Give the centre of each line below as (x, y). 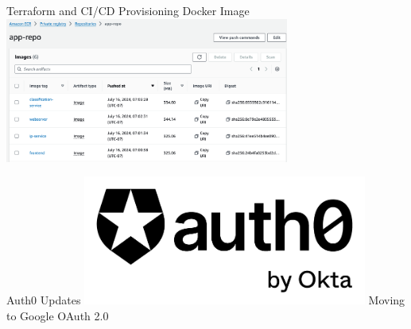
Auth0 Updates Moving (206, 299)
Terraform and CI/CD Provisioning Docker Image (128, 10)
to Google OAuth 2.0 (58, 315)
